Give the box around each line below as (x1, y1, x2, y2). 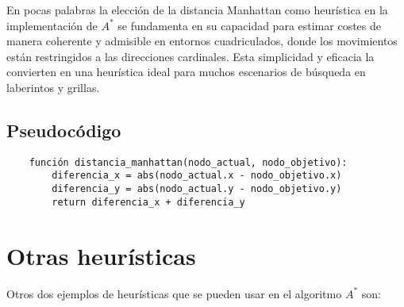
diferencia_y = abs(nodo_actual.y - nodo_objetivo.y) (52, 183, 342, 195)
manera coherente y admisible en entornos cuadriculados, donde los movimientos (6, 33, 398, 49)
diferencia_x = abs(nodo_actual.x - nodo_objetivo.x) (52, 170, 342, 182)
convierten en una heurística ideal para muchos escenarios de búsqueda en (6, 63, 366, 80)
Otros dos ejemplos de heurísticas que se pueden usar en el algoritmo (6, 285, 342, 301)
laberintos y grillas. (6, 79, 100, 95)
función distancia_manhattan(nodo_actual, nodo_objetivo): (29, 156, 348, 168)
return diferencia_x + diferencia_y (52, 196, 245, 208)
